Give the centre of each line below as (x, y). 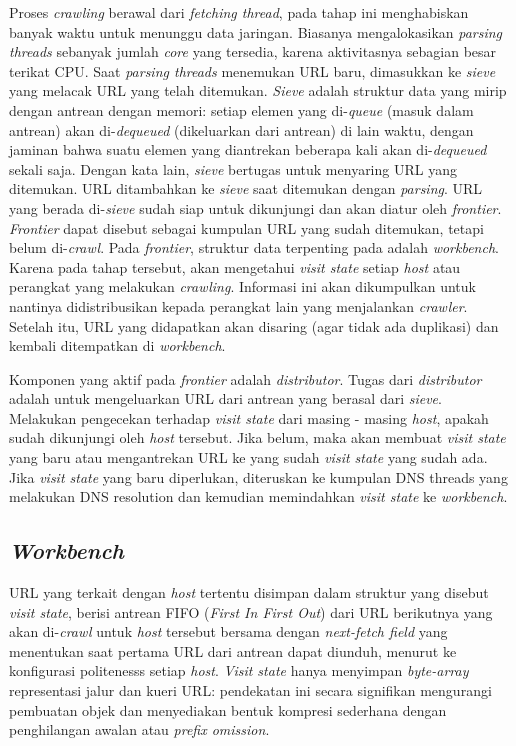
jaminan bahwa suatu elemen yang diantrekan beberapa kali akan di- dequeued (248, 149)
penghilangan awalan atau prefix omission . (139, 729)
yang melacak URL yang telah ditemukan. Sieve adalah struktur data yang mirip (258, 90)
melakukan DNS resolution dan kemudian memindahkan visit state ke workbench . (258, 496)
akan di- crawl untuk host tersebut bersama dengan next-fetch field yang (228, 631)
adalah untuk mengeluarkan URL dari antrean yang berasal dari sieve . (225, 398)
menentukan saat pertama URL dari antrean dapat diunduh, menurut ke (233, 650)
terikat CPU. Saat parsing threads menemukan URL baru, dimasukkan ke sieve (252, 70)
